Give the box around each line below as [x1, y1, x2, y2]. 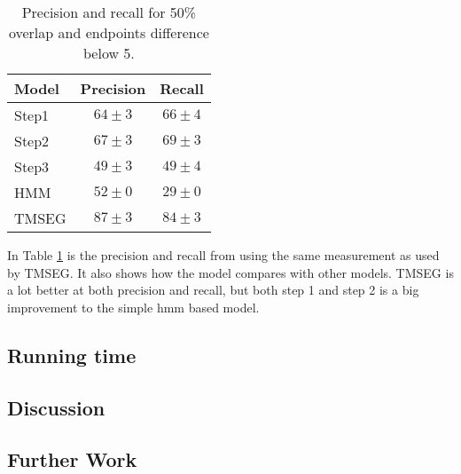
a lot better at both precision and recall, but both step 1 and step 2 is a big [7, 280, 419, 299]
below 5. [83, 43, 135, 63]
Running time [7, 341, 137, 368]
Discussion [7, 393, 105, 421]
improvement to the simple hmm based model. [7, 297, 260, 316]
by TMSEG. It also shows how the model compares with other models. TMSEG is [7, 263, 454, 281]
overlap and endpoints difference [8, 22, 209, 43]
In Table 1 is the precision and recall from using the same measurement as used [7, 246, 440, 264]
